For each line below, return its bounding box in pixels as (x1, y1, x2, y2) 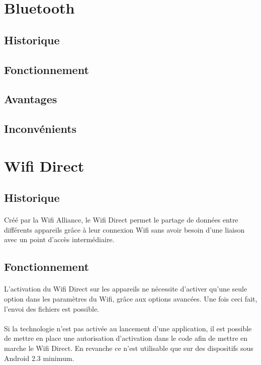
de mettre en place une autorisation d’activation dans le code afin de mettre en (4, 333, 248, 343)
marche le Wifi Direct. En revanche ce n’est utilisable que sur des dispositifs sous (4, 342, 253, 353)
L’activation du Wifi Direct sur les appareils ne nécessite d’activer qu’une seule (4, 283, 247, 294)
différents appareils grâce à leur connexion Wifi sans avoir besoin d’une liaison (4, 224, 245, 235)
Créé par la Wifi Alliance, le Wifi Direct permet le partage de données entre (4, 214, 238, 225)
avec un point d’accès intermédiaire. (4, 234, 115, 245)
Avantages (4, 91, 57, 107)
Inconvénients (4, 121, 77, 136)
